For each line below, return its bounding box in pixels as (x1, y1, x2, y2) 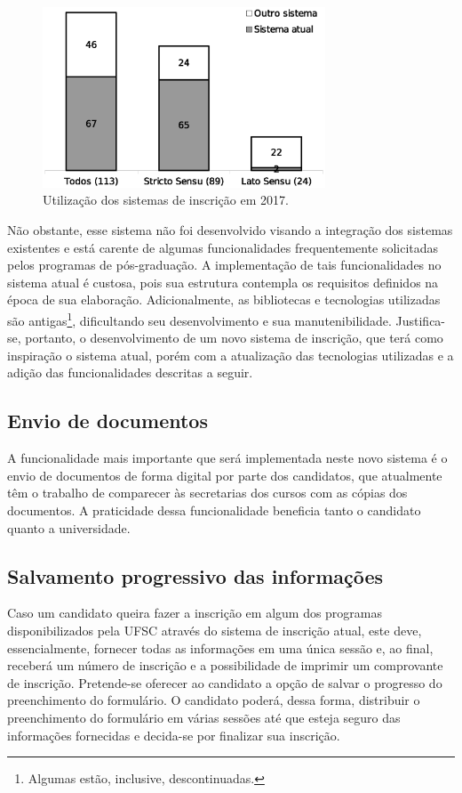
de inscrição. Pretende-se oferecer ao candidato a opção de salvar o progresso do (7, 673, 442, 692)
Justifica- (395, 311, 446, 329)
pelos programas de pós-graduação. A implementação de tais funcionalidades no (7, 255, 442, 274)
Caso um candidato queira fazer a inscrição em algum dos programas (7, 603, 383, 622)
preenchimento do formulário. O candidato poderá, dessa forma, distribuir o (7, 691, 420, 709)
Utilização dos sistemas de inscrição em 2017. (43, 190, 289, 209)
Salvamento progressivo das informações (7, 562, 384, 589)
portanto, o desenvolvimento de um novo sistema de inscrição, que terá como (25, 328, 443, 347)
